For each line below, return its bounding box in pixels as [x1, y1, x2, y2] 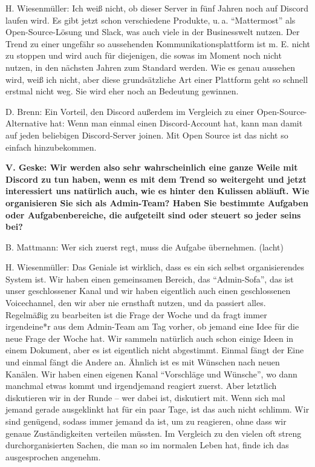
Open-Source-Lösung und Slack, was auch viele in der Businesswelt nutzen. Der [5, 25, 300, 38]
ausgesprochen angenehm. [5, 450, 101, 463]
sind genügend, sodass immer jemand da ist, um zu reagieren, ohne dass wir [5, 415, 287, 427]
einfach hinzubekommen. [5, 140, 97, 153]
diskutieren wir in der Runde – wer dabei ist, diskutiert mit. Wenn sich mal [5, 391, 285, 403]
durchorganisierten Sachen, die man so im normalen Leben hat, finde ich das [5, 439, 289, 451]
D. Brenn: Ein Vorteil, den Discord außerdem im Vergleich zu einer [5, 105, 254, 117]
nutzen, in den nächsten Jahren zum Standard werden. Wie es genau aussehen [5, 60, 295, 73]
